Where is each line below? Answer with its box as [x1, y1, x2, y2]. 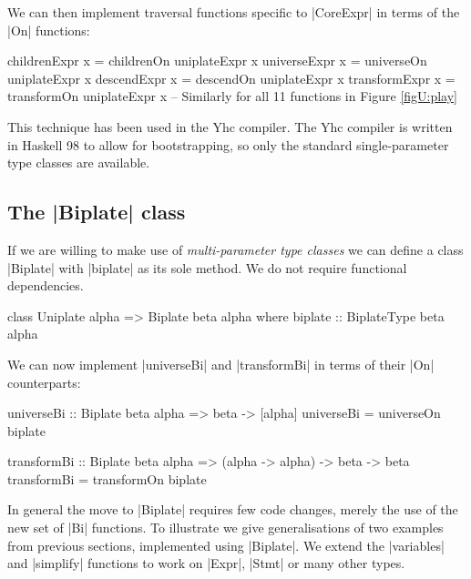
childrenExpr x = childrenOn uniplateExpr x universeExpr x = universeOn [7, 51, 427, 70]
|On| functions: [7, 20, 90, 39]
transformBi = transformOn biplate [7, 469, 207, 488]
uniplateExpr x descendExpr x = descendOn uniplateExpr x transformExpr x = [7, 68, 456, 87]
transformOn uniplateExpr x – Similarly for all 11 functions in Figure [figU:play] [7, 86, 458, 106]
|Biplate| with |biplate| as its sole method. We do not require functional [7, 258, 407, 277]
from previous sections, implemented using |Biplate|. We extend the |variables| [7, 535, 445, 554]
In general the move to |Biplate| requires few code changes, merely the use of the [7, 500, 458, 519]
